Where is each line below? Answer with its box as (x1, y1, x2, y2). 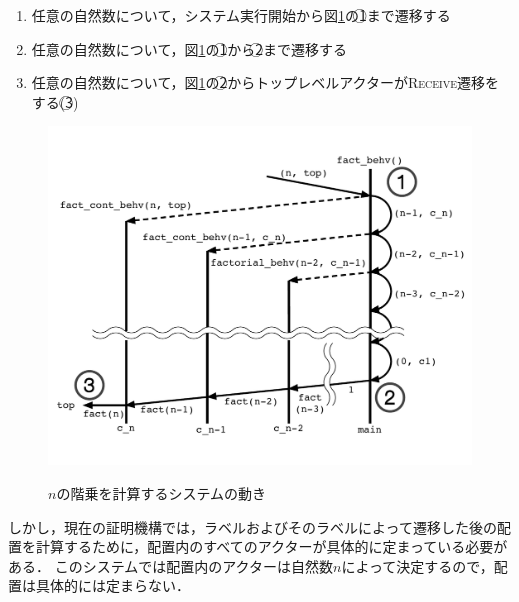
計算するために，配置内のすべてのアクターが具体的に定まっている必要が (35, 536, 508, 557)
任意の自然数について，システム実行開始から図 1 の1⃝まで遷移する (31, 5, 451, 25)
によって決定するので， (341, 555, 494, 576)
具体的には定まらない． (35, 575, 190, 596)
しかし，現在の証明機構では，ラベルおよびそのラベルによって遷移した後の (8, 516, 497, 537)
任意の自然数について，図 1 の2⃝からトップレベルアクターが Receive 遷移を (31, 72, 499, 93)
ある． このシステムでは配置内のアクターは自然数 (8, 555, 333, 576)
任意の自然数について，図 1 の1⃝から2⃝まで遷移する (31, 38, 347, 59)
